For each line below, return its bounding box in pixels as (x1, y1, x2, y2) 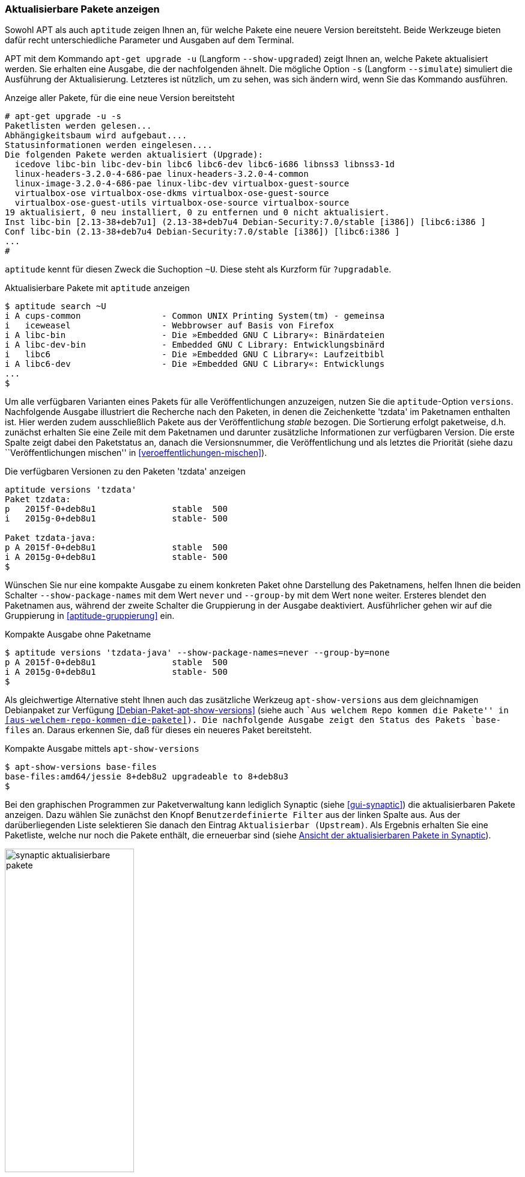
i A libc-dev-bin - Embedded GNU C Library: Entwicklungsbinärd (5, 340, 385, 350)
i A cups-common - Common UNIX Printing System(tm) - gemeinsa (5, 311, 385, 321)
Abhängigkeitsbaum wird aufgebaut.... (5, 131, 187, 141)
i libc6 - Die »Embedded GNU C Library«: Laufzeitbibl (5, 349, 385, 360)
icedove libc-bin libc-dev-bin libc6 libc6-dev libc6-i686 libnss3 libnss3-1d (14, 159, 395, 170)
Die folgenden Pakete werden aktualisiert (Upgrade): (5, 150, 263, 160)
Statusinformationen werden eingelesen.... (5, 140, 213, 150)
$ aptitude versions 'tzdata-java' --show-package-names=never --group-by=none (5, 648, 390, 658)
